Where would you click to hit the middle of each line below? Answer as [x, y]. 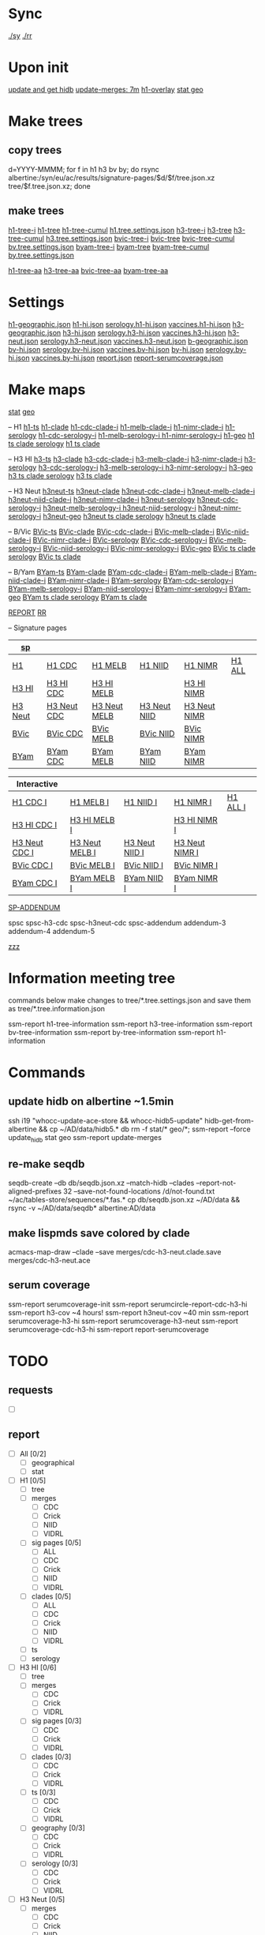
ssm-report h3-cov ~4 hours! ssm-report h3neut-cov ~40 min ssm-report [129, 1312]
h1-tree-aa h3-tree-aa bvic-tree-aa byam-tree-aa [88, 270]
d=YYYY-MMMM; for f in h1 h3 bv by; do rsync [84, 169]
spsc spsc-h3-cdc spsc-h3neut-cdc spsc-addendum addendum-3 [117, 922]
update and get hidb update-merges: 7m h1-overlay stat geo [106, 89]
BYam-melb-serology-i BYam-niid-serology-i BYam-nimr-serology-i [118, 588]
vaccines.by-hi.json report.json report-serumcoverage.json [127, 358]
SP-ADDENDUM [34, 907]
